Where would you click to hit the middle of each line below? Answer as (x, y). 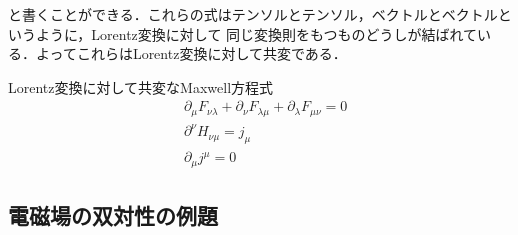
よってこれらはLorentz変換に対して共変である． (191, 53)
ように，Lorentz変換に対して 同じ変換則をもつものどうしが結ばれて (256, 33)
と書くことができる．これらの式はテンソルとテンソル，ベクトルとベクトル (253, 14)
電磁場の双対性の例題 (113, 215)
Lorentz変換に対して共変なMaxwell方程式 (141, 86)
